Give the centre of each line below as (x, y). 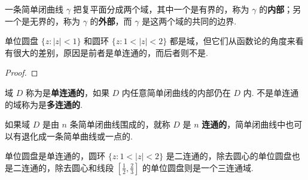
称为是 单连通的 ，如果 (67, 92)
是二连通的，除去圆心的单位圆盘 (229, 156)
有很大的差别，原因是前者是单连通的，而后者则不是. (106, 52)
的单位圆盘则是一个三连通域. (198, 167)
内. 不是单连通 (271, 92)
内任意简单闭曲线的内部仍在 (176, 92)
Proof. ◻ (22, 72)
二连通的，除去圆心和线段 (63, 167)
